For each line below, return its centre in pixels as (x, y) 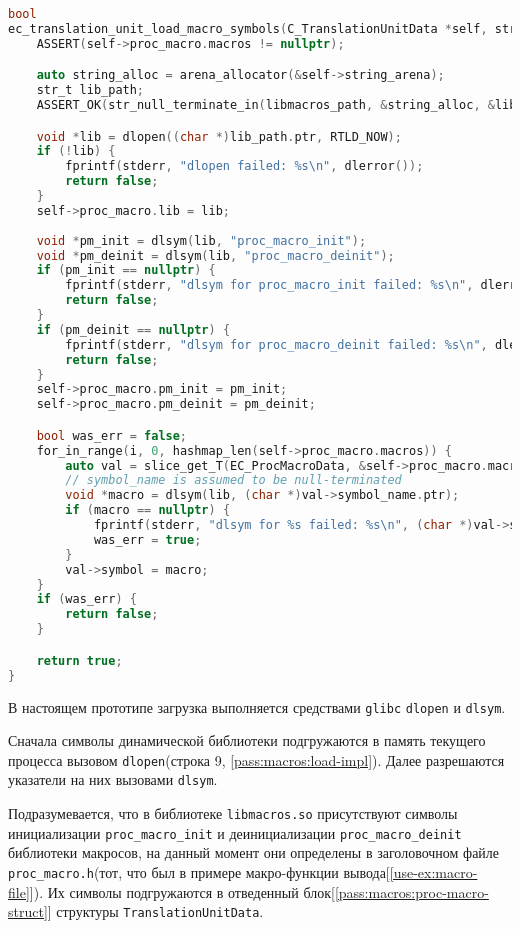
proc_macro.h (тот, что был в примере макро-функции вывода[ (199, 871)
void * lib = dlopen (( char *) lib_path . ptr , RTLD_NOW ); (219, 136)
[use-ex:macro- (433, 871)
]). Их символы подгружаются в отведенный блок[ (182, 891)
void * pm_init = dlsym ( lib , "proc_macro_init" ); (201, 240)
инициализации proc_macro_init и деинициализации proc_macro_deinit (235, 832)
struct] (28, 911)
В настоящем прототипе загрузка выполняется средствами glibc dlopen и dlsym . (257, 706)
